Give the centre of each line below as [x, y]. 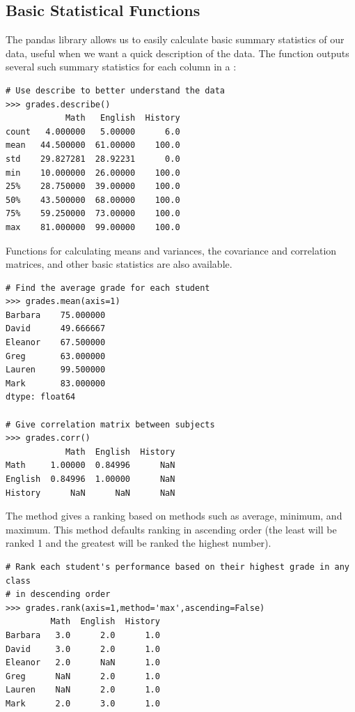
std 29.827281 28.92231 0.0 [93, 159]
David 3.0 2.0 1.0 [83, 649]
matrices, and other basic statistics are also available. [119, 264]
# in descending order [58, 594]
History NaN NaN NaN [90, 493]
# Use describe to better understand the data [115, 90]
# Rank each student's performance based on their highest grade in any [177, 567]
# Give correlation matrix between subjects [110, 424]
